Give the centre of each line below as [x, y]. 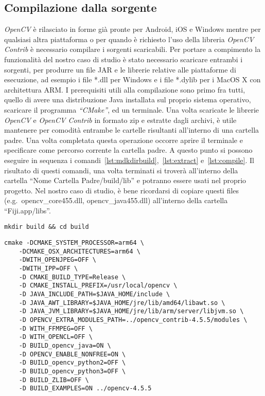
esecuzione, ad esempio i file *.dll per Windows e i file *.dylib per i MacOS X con [132, 79]
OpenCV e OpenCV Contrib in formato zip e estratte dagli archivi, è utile [120, 120]
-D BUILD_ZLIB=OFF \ [54, 380]
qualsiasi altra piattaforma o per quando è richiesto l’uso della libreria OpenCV [129, 39]
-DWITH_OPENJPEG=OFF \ [57, 260]
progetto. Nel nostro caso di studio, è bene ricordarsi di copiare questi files [122, 190]
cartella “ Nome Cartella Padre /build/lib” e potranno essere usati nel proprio [125, 180]
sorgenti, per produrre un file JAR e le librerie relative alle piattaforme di [120, 69]
